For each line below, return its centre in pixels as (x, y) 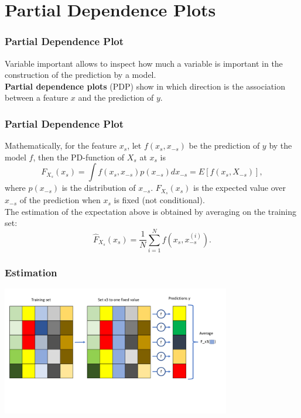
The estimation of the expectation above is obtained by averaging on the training (151, 211)
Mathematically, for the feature (61, 145)
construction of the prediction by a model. (81, 75)
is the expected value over (240, 188)
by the (281, 145)
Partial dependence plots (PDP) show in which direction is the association (145, 86)
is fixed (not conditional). (159, 200)
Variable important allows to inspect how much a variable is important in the (144, 63)
